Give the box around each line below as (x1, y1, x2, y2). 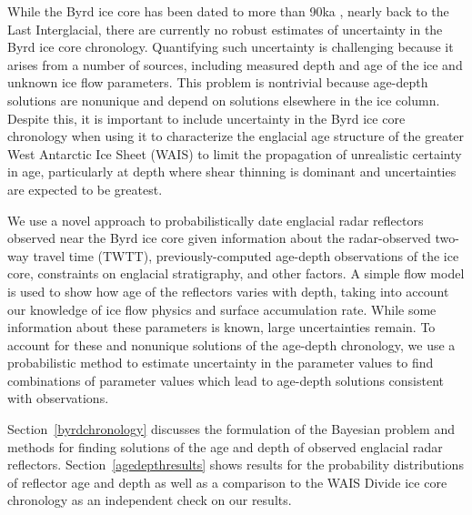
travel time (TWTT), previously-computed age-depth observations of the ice (33, 246, 459, 265)
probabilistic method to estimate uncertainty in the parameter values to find (7, 353, 434, 372)
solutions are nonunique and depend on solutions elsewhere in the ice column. (7, 90, 440, 109)
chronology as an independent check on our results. (7, 490, 292, 510)
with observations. (7, 389, 109, 408)
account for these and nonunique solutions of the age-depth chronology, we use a (7, 335, 456, 354)
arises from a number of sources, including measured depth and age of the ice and (7, 55, 463, 74)
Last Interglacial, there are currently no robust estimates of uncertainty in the (7, 19, 443, 38)
